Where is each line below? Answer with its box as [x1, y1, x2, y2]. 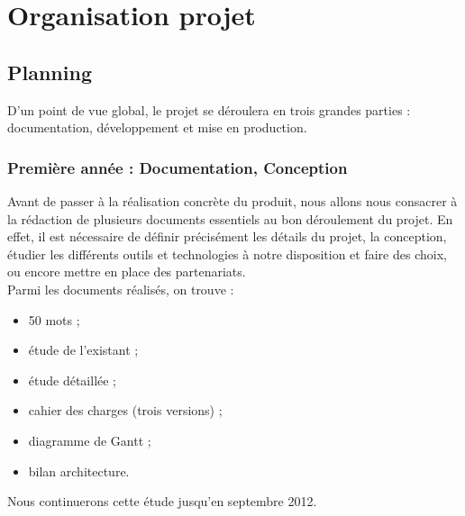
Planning [7, 58, 92, 86]
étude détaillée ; [28, 370, 117, 389]
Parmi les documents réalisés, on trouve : [7, 279, 234, 298]
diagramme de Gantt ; [28, 430, 151, 449]
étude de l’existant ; [28, 340, 139, 359]
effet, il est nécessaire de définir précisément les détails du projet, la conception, [7, 227, 447, 246]
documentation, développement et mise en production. [7, 118, 307, 137]
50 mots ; [28, 310, 80, 329]
